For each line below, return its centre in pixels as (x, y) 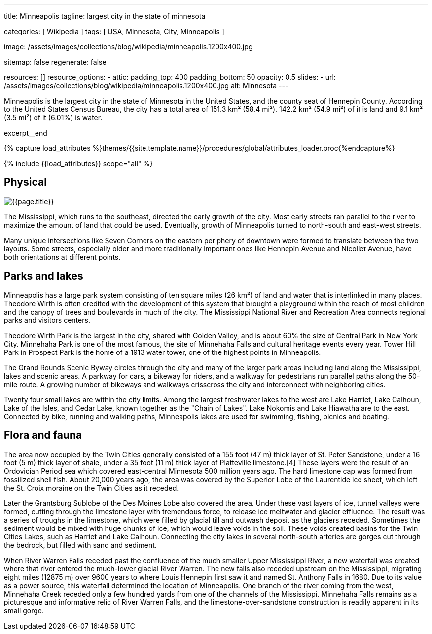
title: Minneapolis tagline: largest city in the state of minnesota (105, 16)
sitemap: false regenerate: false (55, 62)
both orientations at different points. (62, 257)
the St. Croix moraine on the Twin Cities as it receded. (91, 488)
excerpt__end (26, 133)
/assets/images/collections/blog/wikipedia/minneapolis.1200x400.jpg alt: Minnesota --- (146, 86)
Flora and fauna (43, 435)
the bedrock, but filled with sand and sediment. (80, 545)
